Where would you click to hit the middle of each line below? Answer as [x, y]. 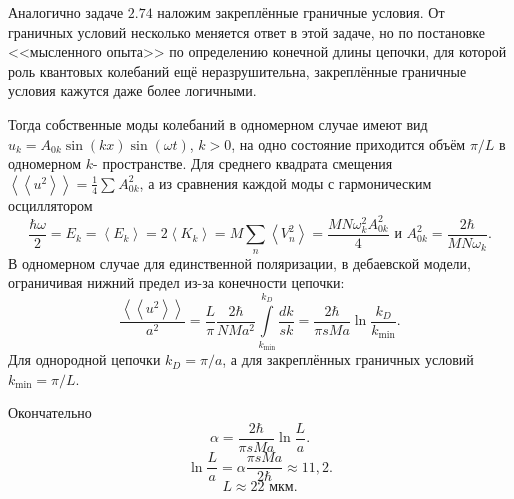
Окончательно [50, 412]
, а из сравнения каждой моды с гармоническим [285, 182]
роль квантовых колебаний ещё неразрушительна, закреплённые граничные [237, 70]
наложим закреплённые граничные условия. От [301, 12]
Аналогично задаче [66, 12]
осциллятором [50, 204]
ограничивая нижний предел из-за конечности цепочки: [176, 282]
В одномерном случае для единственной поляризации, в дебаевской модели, [239, 262]
